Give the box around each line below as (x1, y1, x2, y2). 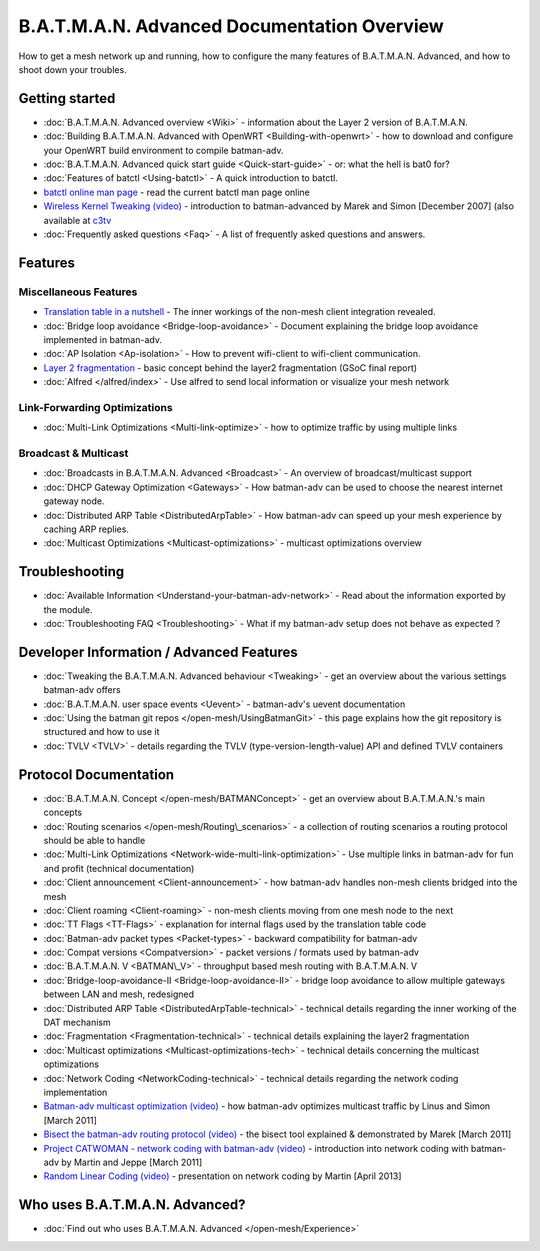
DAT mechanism (43, 1016, 111, 1029)
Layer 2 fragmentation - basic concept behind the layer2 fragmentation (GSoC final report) (43, 361, 418, 374)
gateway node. (43, 495, 105, 507)
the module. (43, 603, 94, 615)
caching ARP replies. (43, 523, 130, 535)
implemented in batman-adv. (43, 333, 162, 345)
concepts (43, 806, 83, 819)
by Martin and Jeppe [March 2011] (61, 1156, 203, 1168)
